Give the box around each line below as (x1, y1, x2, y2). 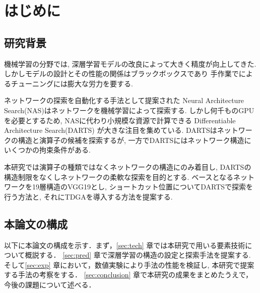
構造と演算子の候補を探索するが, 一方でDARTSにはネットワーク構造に (18, 134, 251, 145)
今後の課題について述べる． (4, 279, 96, 289)
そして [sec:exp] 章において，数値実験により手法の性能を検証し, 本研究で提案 (4, 259, 254, 270)
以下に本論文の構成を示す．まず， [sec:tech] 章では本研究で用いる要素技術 (4, 239, 245, 250)
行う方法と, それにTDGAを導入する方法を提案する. (4, 191, 173, 202)
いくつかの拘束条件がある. (4, 144, 91, 155)
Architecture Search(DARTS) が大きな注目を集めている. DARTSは (4, 125, 217, 135)
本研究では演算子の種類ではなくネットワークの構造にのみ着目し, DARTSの (4, 161, 251, 172)
